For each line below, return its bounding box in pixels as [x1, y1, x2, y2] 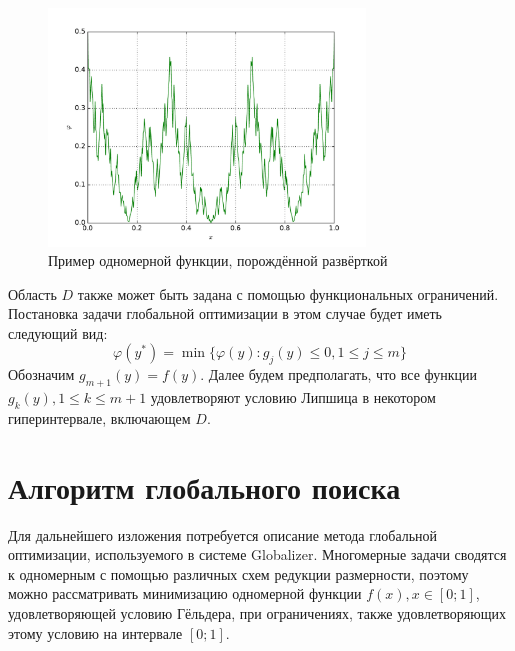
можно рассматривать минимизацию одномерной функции [8, 583, 362, 604]
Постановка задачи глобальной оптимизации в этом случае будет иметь [8, 303, 442, 324]
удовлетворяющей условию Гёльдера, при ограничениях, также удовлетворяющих [8, 602, 506, 623]
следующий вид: [8, 322, 108, 343]
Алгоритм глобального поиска [8, 466, 401, 507]
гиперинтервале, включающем [8, 407, 191, 428]
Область [8, 283, 57, 304]
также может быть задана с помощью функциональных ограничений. [77, 283, 499, 304]
